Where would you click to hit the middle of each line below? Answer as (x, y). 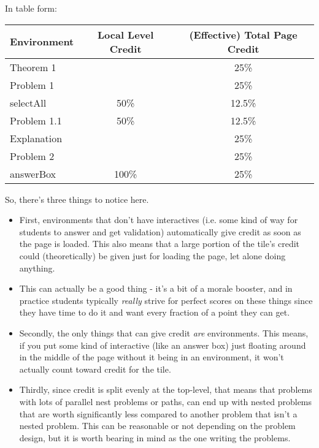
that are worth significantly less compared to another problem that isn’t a (158, 413)
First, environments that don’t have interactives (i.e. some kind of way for (159, 220)
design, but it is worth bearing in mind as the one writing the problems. (155, 437)
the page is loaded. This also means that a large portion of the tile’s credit (159, 244)
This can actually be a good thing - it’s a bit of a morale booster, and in (156, 288)
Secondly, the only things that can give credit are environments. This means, (164, 332)
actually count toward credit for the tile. (95, 369)
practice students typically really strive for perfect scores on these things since (166, 300)
